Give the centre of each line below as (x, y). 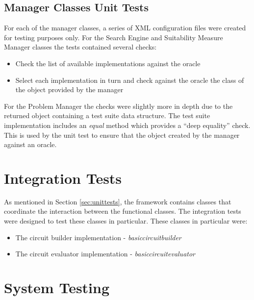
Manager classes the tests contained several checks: (80, 47)
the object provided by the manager (69, 89)
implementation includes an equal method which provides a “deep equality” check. (127, 125)
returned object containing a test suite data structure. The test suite (107, 115)
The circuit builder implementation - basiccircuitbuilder (98, 237)
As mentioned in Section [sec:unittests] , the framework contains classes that (118, 201)
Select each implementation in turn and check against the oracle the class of (130, 80)
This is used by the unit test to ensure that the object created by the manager (122, 135)
